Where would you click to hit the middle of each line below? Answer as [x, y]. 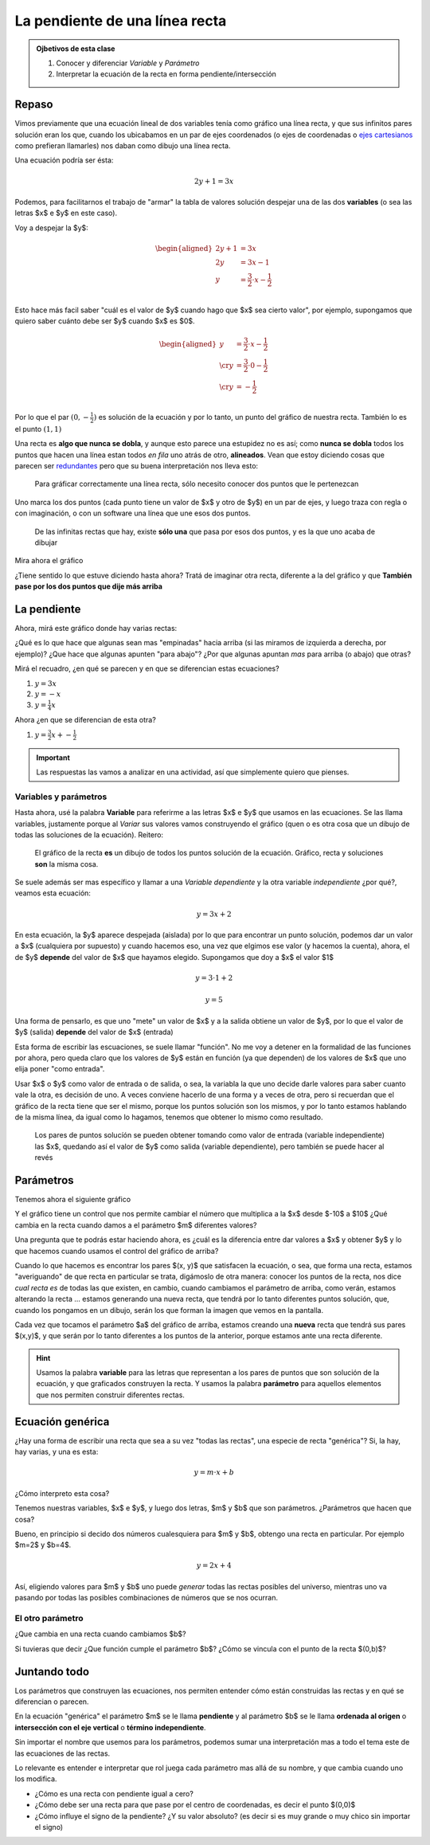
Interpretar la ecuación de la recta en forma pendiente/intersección [166, 74]
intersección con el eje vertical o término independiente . [110, 1727]
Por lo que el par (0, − [52, 417]
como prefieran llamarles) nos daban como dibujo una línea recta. [123, 146]
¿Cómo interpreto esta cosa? [62, 1493]
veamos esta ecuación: [53, 893]
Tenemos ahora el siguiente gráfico [73, 1199]
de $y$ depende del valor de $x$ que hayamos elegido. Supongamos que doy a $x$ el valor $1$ [174, 957]
